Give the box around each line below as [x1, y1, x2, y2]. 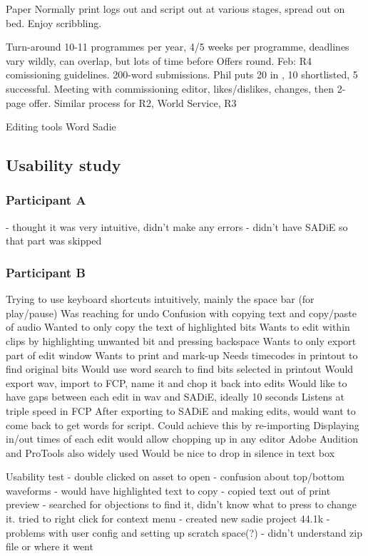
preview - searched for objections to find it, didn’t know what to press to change [6, 497, 357, 512]
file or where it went [6, 539, 93, 554]
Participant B [6, 263, 86, 281]
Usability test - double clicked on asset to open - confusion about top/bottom [6, 469, 344, 484]
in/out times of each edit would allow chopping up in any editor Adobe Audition [6, 431, 359, 446]
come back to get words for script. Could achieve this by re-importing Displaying [6, 417, 359, 432]
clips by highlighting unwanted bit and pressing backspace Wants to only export [6, 333, 357, 348]
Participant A [6, 191, 86, 209]
